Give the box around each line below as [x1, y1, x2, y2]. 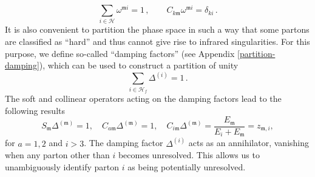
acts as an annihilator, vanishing [188, 136, 310, 149]
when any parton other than [5, 149, 110, 161]
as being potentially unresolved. [127, 160, 246, 173]
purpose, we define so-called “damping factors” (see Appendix [5, 47, 235, 59]
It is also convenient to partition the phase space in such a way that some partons [5, 23, 310, 36]
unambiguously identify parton [5, 160, 120, 173]
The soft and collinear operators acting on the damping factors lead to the [5, 92, 282, 104]
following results [5, 104, 65, 116]
